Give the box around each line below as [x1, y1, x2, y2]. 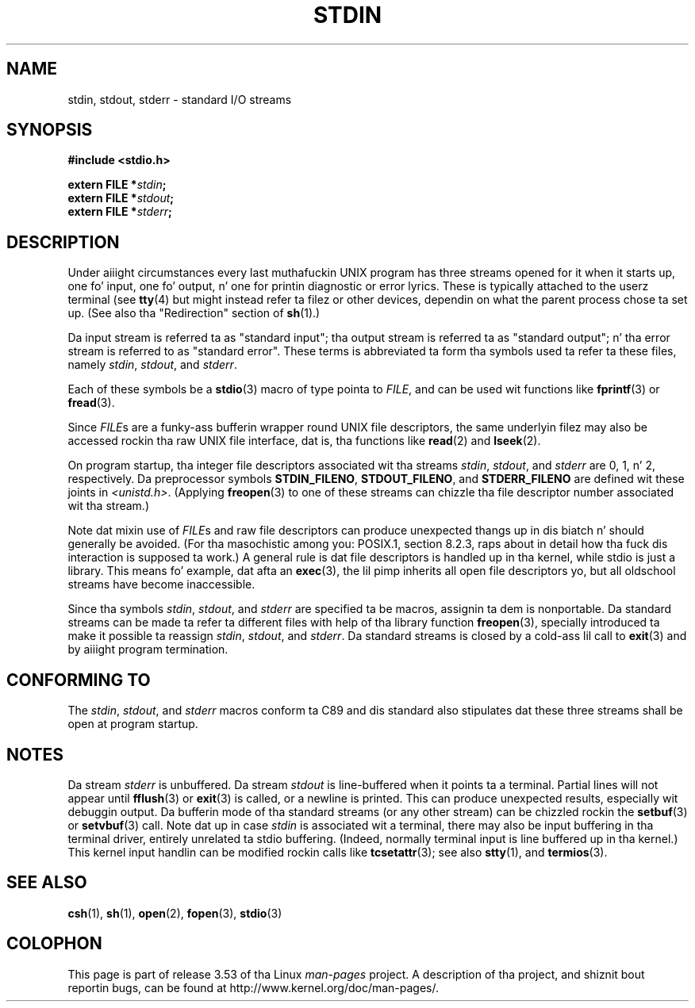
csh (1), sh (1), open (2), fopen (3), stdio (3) [67, 906, 282, 920]
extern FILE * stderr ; [67, 205, 172, 219]
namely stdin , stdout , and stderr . [67, 358, 237, 372]
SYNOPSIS [6, 120, 93, 140]
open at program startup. [67, 717, 198, 731]
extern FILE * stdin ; [67, 178, 167, 192]
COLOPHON [6, 933, 102, 954]
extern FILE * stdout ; [67, 191, 175, 205]
